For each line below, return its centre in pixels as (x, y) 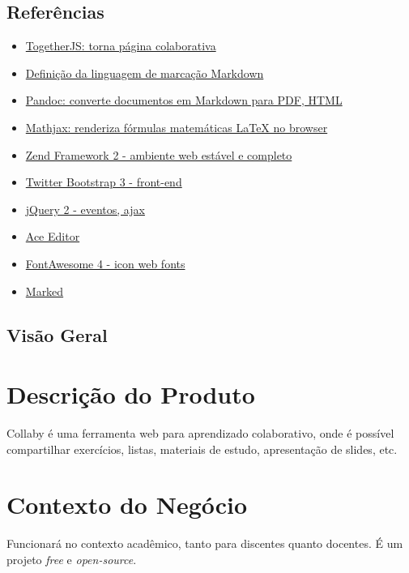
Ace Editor (53, 236)
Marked (45, 291)
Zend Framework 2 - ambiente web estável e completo (159, 154)
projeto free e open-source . (72, 559)
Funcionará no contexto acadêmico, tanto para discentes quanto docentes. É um (205, 543)
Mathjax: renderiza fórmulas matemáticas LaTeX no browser (177, 127)
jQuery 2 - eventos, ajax (85, 209)
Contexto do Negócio (127, 505)
